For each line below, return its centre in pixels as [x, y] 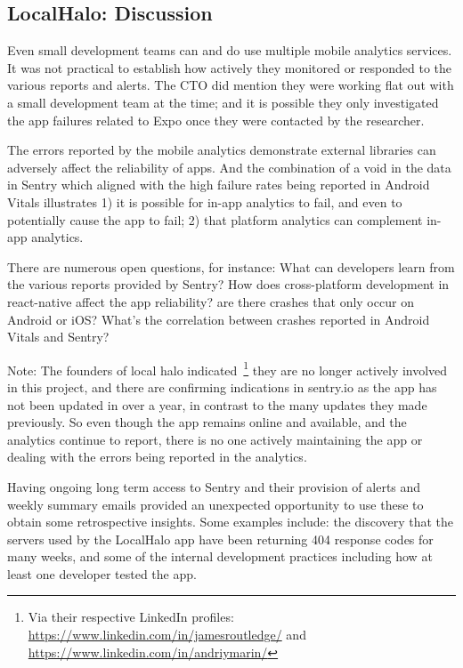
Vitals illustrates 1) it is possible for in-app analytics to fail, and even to [205, 201]
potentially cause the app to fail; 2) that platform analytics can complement [215, 219]
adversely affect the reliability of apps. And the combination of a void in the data [229, 167]
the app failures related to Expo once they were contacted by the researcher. [216, 120]
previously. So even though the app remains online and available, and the [207, 422]
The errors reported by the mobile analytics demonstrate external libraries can [222, 150]
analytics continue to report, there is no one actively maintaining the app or [215, 439]
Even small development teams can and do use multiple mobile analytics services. [230, 50]
